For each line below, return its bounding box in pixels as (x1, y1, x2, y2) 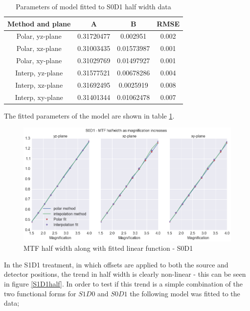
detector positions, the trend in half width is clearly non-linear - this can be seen (4, 269, 246, 279)
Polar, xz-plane (16, 43, 62, 53)
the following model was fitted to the (130, 288, 240, 298)
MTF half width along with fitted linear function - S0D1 (23, 243, 193, 253)
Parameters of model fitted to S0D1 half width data (16, 1, 171, 11)
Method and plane (7, 18, 71, 28)
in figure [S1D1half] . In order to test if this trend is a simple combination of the (4, 278, 243, 288)
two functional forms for (4, 288, 76, 298)
